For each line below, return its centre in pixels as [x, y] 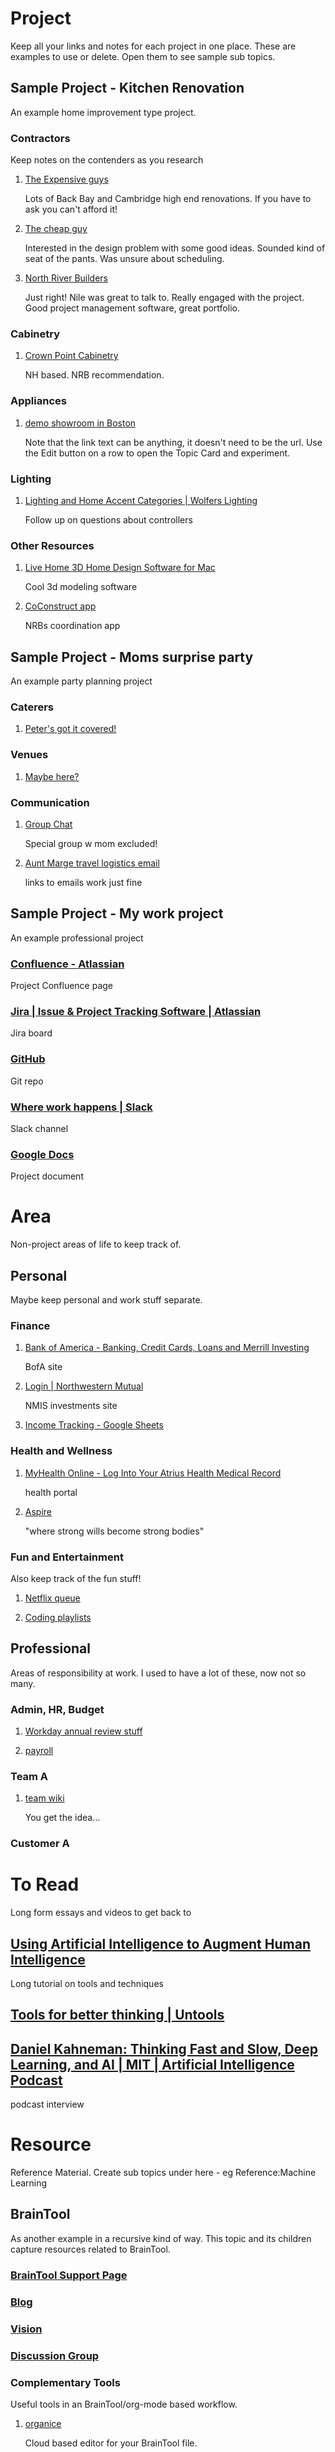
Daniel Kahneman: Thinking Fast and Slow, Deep [164, 2048]
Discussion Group [55, 2355]
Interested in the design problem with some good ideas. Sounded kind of [175, 248]
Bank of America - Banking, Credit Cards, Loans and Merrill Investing [167, 1348]
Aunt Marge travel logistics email [92, 863]
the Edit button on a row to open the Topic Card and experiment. [157, 453]
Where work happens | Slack [81, 1107]
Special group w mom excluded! [91, 843]
